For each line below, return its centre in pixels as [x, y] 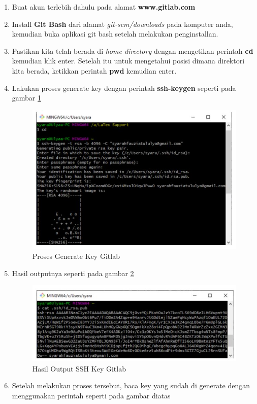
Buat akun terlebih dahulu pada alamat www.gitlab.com [104, 7]
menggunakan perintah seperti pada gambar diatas [91, 396]
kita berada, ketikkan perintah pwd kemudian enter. [94, 70]
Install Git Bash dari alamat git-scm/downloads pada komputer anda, [122, 24]
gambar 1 [27, 98]
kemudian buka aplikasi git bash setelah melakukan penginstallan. [115, 34]
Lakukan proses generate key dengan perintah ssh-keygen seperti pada [124, 88]
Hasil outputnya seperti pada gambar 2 [73, 273]
